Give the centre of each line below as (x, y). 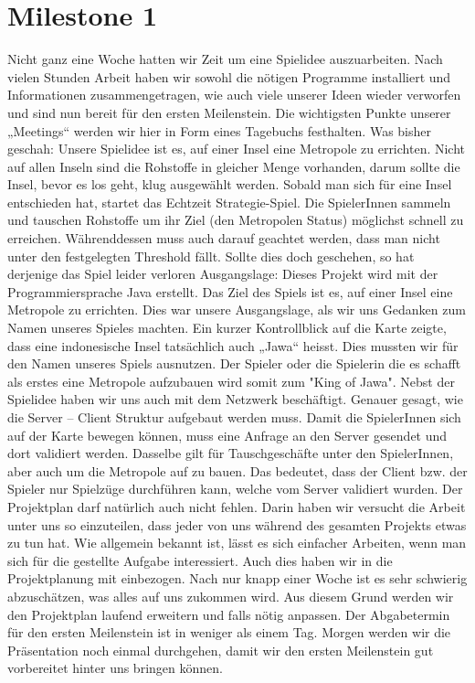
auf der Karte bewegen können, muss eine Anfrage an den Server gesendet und (227, 435)
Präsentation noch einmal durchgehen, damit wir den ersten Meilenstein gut (221, 650)
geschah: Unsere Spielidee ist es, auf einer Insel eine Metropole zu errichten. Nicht (237, 149)
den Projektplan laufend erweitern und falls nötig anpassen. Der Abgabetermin (229, 614)
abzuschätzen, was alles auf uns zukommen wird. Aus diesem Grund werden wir (231, 596)
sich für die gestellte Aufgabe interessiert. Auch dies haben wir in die (200, 560)
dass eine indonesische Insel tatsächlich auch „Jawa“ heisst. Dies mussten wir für (233, 345)
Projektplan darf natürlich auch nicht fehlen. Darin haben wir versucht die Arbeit (237, 506)
